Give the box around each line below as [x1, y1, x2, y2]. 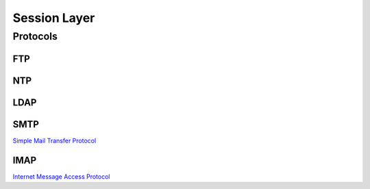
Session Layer [12, 10, 95, 25]
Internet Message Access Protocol [12, 172, 110, 181]
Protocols [12, 30, 58, 42]
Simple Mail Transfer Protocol [12, 136, 97, 144]
